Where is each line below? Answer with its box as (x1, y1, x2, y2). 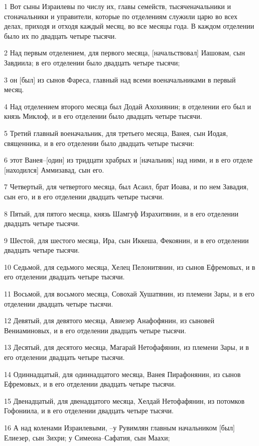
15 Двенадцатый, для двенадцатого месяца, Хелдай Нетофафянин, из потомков (4, 395, 245, 406)
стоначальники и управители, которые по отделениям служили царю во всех (4, 11, 238, 21)
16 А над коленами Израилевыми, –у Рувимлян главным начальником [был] (4, 422, 235, 432)
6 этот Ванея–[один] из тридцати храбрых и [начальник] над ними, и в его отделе (4, 155, 253, 165)
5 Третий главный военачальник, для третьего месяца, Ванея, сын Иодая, (4, 127, 228, 138)
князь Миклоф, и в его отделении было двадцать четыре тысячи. (4, 111, 202, 121)
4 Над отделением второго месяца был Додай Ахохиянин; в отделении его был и (4, 101, 251, 111)
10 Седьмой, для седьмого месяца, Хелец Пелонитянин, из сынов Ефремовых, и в (4, 261, 255, 272)
